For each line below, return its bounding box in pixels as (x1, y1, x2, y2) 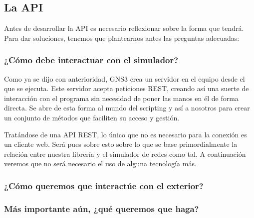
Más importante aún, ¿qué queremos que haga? (4, 202, 199, 215)
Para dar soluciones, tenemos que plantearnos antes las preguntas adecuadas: (4, 32, 240, 43)
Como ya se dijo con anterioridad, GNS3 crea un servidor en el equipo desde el (4, 73, 245, 84)
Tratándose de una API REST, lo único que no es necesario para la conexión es (4, 129, 247, 139)
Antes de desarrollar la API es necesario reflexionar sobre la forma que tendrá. (4, 23, 244, 33)
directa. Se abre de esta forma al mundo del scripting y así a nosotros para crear (4, 103, 250, 113)
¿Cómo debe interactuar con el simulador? (4, 54, 179, 66)
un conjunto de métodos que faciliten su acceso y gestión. (4, 112, 180, 122)
